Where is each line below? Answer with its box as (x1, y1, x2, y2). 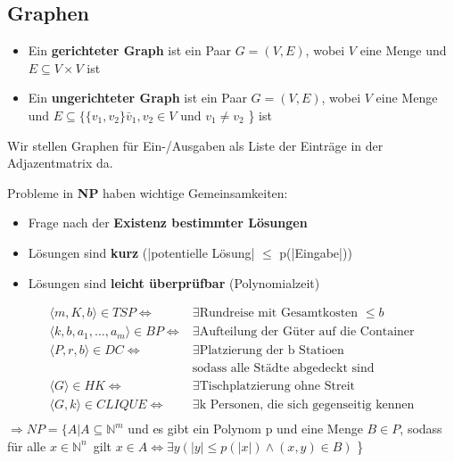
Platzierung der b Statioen (199, 344, 344, 358)
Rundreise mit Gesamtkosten (199, 307, 359, 320)
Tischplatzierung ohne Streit (199, 380, 356, 393)
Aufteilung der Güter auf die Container (199, 326, 415, 339)
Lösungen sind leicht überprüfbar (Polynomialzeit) (28, 273, 320, 292)
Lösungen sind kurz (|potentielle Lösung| (28, 243, 255, 261)
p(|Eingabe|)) (279, 243, 352, 261)
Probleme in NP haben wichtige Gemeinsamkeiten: (7, 183, 288, 202)
